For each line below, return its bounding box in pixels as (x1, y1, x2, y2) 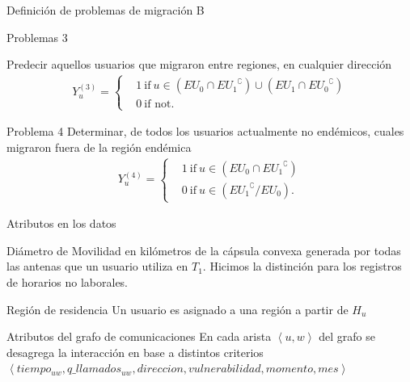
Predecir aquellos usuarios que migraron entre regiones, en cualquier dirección (6, 56, 392, 73)
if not (144, 99, 171, 111)
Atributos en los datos (6, 215, 116, 232)
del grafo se (319, 328, 375, 345)
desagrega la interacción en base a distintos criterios (6, 343, 264, 360)
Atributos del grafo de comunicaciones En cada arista (6, 328, 272, 345)
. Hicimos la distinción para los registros (202, 258, 402, 275)
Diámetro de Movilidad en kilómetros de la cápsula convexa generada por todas (6, 241, 401, 258)
